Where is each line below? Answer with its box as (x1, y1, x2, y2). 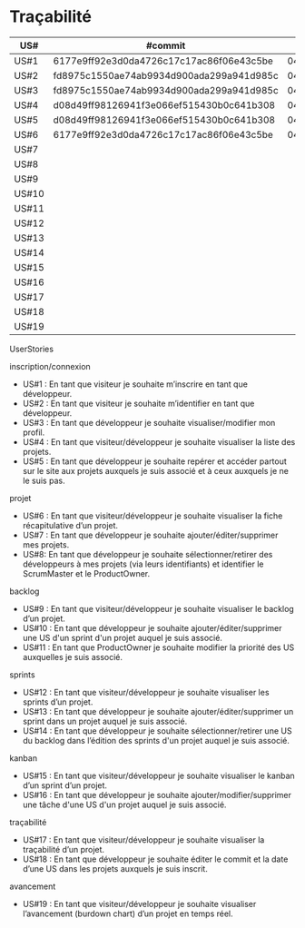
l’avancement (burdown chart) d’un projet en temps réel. (22, 908, 233, 919)
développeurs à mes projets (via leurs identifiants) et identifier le (22, 558, 264, 569)
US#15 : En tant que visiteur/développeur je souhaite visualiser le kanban (22, 770, 295, 781)
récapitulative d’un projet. (22, 519, 119, 530)
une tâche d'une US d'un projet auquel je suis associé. (22, 799, 227, 810)
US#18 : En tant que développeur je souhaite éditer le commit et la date (22, 854, 289, 864)
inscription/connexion (9, 360, 91, 371)
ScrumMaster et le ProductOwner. (22, 568, 151, 578)
